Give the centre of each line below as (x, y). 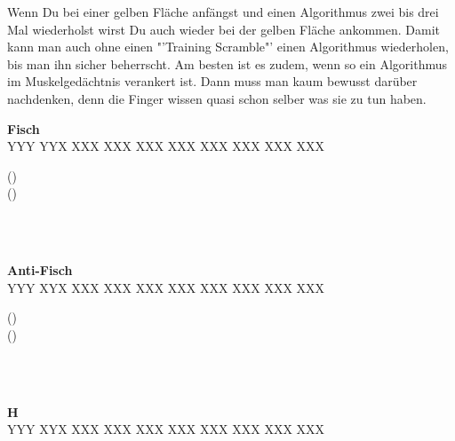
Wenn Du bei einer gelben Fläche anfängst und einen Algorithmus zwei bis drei (223, 12)
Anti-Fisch (40, 270)
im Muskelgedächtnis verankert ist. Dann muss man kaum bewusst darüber (212, 81)
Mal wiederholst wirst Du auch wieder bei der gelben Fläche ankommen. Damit (224, 29)
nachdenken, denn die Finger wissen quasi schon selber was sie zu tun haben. (217, 98)
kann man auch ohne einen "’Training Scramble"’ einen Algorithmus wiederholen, (228, 47)
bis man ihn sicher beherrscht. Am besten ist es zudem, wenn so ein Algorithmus (227, 63)
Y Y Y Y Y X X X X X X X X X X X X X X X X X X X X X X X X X (166, 146)
